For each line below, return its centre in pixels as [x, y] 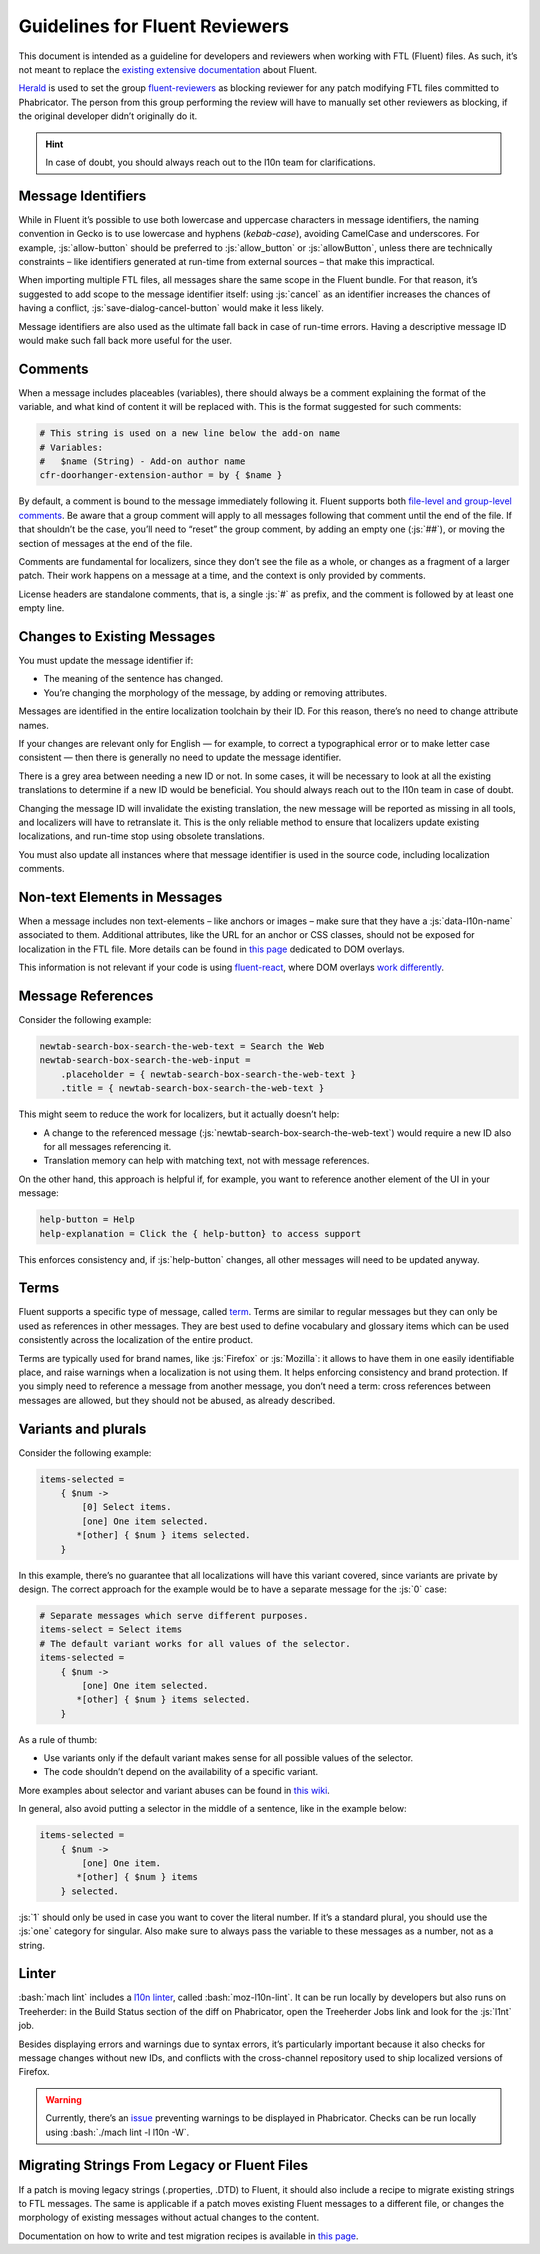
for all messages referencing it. [107, 1146]
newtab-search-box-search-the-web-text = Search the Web [182, 1046]
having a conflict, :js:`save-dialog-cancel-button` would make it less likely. [171, 308]
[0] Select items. [126, 1507]
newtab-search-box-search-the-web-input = [145, 1060]
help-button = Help [87, 1219]
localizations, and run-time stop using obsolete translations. [141, 836]
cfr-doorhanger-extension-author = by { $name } [161, 475]
